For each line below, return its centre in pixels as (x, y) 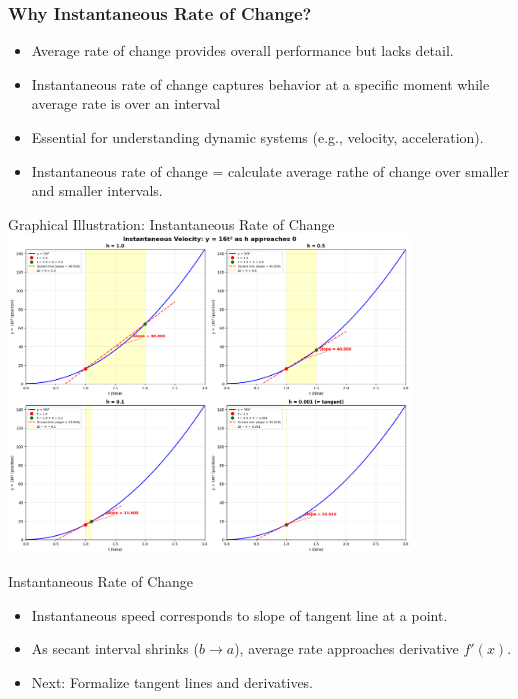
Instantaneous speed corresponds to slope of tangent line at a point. (239, 614)
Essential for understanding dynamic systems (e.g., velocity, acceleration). (257, 137)
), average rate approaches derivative (346, 648)
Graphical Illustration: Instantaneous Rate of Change (171, 223)
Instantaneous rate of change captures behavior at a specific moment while (260, 83)
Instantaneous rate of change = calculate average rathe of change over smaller (270, 170)
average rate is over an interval (126, 103)
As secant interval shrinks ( (115, 648)
